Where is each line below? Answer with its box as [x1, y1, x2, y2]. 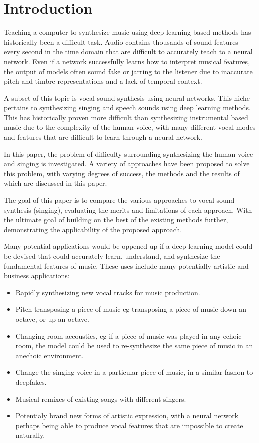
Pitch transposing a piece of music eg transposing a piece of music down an [15, 304, 246, 314]
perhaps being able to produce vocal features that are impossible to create [15, 420, 243, 430]
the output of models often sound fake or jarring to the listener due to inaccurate [4, 66, 253, 76]
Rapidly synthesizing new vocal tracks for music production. [15, 287, 200, 297]
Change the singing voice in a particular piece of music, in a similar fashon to [15, 367, 253, 377]
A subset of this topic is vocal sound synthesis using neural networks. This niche [4, 92, 250, 103]
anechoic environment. [15, 350, 84, 360]
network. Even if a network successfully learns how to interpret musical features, [4, 56, 250, 66]
